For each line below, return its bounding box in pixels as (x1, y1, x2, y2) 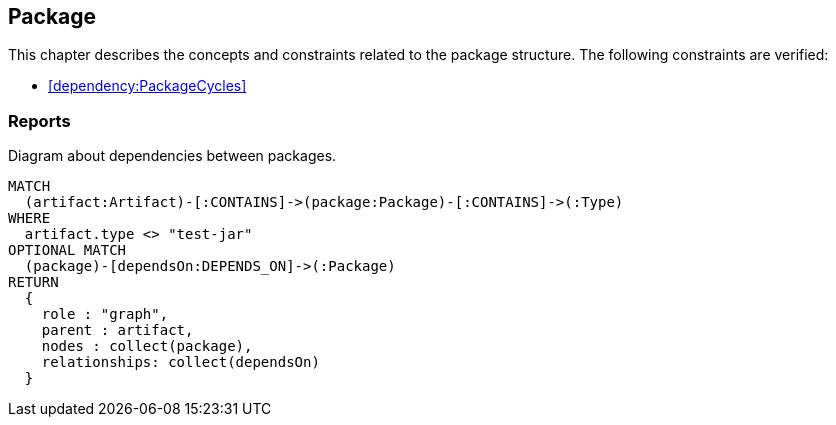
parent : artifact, (41, 322, 194, 339)
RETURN (8, 274, 59, 291)
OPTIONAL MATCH (8, 242, 127, 259)
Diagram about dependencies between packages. (8, 147, 337, 165)
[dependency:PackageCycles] (48, 77, 247, 95)
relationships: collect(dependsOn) (41, 354, 320, 371)
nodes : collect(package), (41, 338, 253, 355)
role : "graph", (41, 306, 169, 323)
